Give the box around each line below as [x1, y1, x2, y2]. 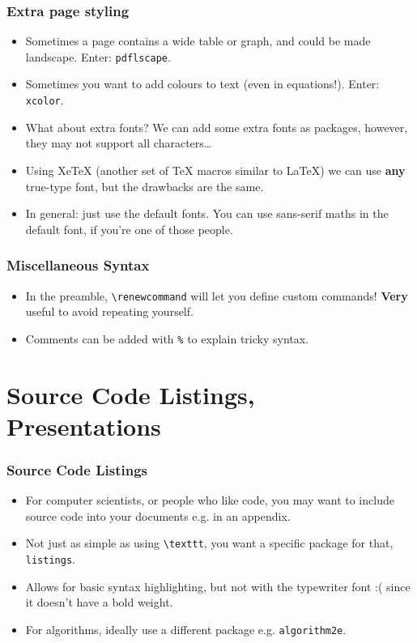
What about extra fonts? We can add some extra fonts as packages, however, [25, 118, 408, 135]
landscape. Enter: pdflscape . [25, 48, 171, 65]
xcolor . [25, 92, 64, 109]
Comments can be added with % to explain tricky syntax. [25, 330, 309, 347]
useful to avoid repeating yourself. [25, 303, 194, 320]
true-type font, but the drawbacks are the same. [25, 177, 264, 194]
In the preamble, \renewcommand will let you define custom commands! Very [25, 287, 408, 304]
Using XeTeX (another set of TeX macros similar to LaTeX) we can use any [25, 161, 406, 178]
